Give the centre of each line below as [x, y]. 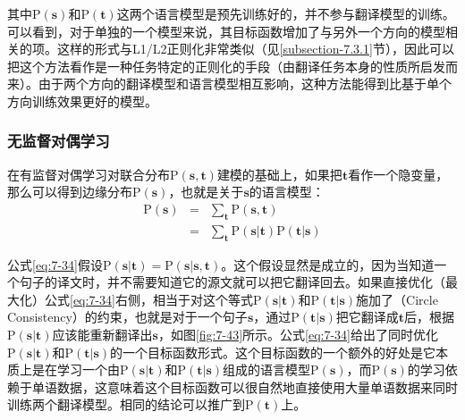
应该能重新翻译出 [102, 334]
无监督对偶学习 [59, 141]
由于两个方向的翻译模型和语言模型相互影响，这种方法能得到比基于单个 [245, 84]
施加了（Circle [397, 299]
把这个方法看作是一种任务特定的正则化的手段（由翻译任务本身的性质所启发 [226, 66]
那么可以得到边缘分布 [70, 192]
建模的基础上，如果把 [279, 174]
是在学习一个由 [76, 370]
